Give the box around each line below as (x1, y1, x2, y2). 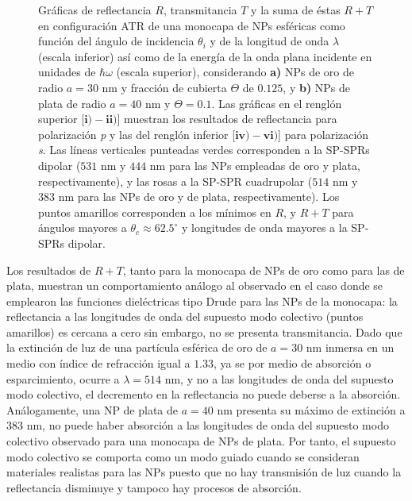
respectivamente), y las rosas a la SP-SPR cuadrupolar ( (38, 172, 313, 189)
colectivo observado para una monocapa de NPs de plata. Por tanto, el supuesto (6, 433, 396, 449)
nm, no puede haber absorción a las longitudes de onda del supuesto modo (26, 417, 389, 434)
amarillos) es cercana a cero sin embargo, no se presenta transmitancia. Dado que (6, 323, 402, 340)
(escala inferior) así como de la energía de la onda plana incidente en (38, 48, 372, 64)
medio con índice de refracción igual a (6, 355, 191, 372)
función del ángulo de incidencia (38, 33, 194, 49)
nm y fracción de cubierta (102, 79, 227, 95)
